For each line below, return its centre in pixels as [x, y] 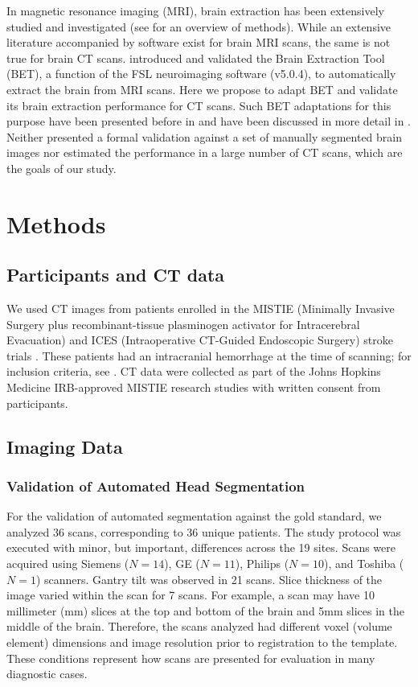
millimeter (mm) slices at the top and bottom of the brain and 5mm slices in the [206, 610]
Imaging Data [65, 446]
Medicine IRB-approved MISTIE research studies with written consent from [194, 387]
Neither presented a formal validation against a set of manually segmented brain [205, 136]
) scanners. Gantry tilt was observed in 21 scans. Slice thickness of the [209, 579]
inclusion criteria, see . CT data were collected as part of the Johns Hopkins [194, 371]
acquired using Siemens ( [68, 564]
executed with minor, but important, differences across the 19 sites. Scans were [201, 547]
